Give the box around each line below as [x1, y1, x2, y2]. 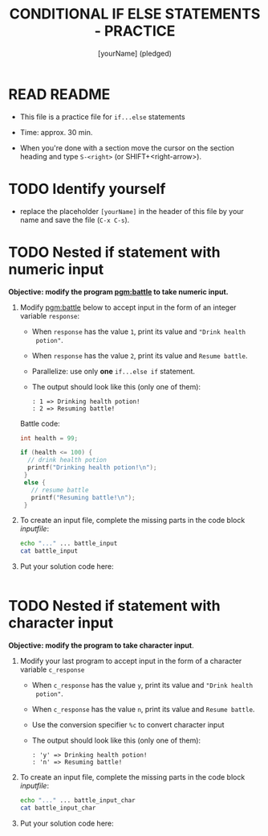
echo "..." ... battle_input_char [19, 797, 136, 805]
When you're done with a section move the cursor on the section [19, 142, 235, 153]
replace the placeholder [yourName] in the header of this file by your [19, 206, 245, 216]
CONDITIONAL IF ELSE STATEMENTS [9, 5, 261, 23]
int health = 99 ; [19, 434, 79, 443]
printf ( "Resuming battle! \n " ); [30, 493, 136, 501]
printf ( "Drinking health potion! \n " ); [27, 463, 157, 472]
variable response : [19, 311, 80, 320]
